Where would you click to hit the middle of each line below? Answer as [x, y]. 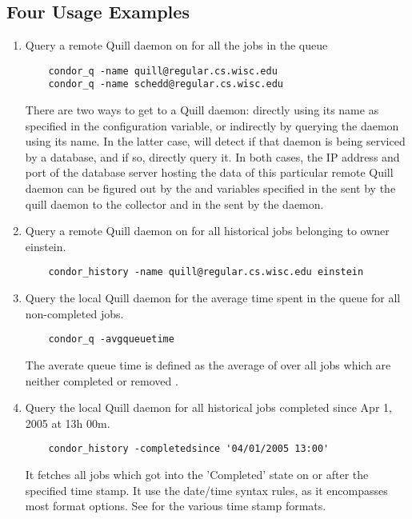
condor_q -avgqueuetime [111, 339]
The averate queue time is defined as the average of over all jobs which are [208, 364]
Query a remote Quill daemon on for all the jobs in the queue [176, 45]
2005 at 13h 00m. [68, 423]
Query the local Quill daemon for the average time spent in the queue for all [213, 298]
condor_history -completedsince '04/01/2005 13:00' [189, 449]
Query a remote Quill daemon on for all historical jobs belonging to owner [207, 231]
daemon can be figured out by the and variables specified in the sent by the [210, 188]
